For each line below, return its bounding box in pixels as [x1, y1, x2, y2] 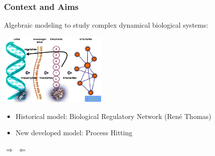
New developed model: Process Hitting [15, 127, 133, 138]
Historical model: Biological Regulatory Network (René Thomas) [15, 111, 212, 121]
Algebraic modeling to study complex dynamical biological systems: [4, 20, 209, 30]
